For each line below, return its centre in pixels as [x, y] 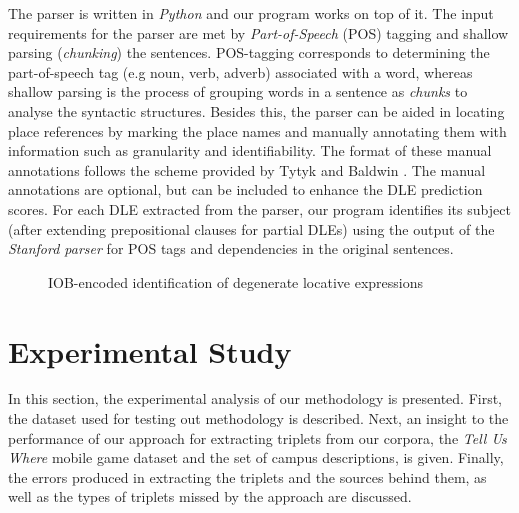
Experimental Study [150, 350]
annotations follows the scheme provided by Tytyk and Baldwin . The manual [247, 169]
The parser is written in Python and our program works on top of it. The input [251, 13]
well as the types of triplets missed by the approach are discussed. [210, 496]
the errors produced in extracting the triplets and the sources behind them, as [247, 476]
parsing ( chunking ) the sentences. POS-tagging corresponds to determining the [249, 52]
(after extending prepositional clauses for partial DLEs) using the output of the [251, 228]
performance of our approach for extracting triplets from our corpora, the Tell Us [257, 437]
